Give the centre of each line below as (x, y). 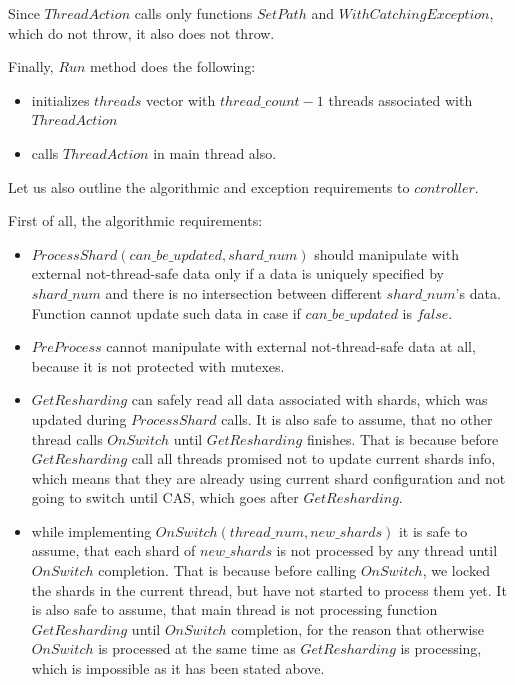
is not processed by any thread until (387, 550)
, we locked (456, 570)
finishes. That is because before (402, 438)
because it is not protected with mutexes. (158, 365)
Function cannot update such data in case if (166, 312)
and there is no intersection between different (243, 292)
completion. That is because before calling (227, 570)
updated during (79, 418)
